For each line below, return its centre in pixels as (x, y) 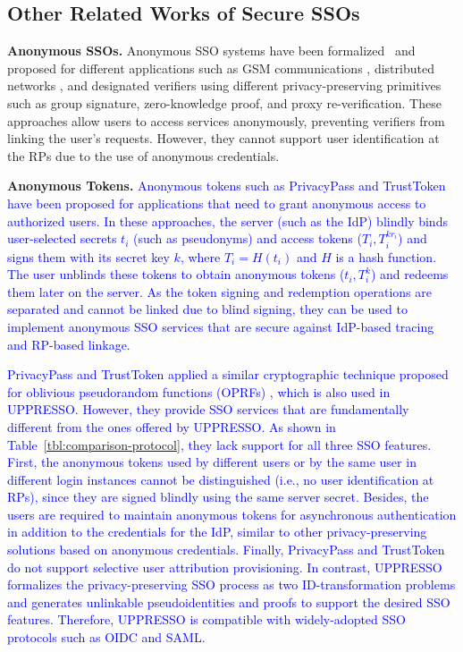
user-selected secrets (62, 238)
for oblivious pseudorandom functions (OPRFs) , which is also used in (199, 391)
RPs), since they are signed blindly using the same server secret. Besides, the (218, 497)
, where (200, 256)
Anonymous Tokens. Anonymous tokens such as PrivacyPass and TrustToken (227, 186)
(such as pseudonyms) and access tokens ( (248, 238)
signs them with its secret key (88, 256)
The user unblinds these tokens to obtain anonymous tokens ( (176, 274)
